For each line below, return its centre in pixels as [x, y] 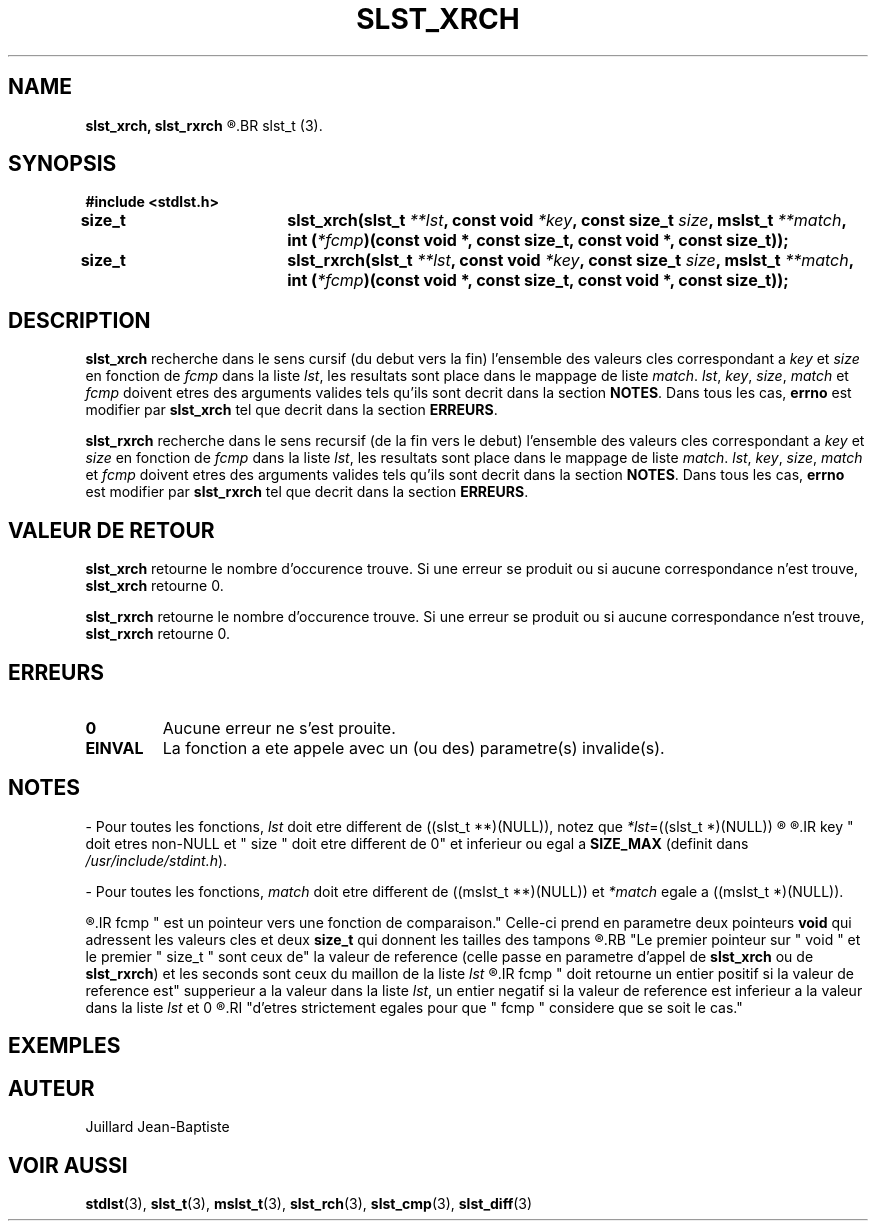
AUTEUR [51, 1088]
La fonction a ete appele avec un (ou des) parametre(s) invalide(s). [413, 747]
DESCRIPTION [79, 320]
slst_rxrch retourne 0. [158, 634]
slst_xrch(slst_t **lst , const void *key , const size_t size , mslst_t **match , [567, 220]
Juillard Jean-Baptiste [157, 1127]
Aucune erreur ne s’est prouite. [279, 727]
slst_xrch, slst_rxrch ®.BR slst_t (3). [204, 125]
